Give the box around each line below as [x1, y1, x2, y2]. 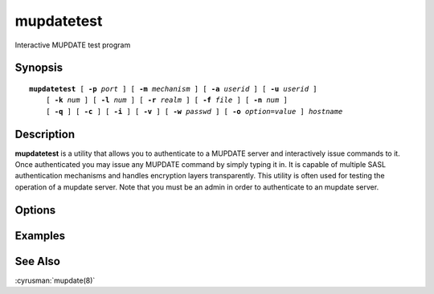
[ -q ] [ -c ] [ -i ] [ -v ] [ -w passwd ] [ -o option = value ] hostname [45, 107, 343, 116]
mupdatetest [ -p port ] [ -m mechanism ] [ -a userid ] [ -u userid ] [29, 84, 317, 93]
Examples [14, 229, 66, 243]
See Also [14, 254, 60, 268]
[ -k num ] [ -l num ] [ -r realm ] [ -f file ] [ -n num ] [45, 96, 289, 104]
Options [14, 203, 56, 217]
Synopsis [14, 61, 63, 75]
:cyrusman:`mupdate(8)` [14, 276, 96, 285]
